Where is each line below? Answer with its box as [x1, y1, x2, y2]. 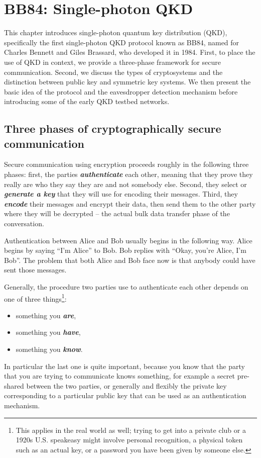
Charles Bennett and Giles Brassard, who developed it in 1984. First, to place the [4, 47, 255, 57]
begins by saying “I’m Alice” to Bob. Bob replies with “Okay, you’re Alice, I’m [4, 245, 246, 255]
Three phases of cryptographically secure [4, 121, 221, 136]
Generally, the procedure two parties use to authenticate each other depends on [4, 282, 248, 292]
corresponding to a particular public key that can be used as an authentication [4, 390, 246, 401]
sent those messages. [4, 264, 67, 275]
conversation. [4, 218, 44, 229]
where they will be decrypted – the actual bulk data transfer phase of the [4, 208, 230, 219]
